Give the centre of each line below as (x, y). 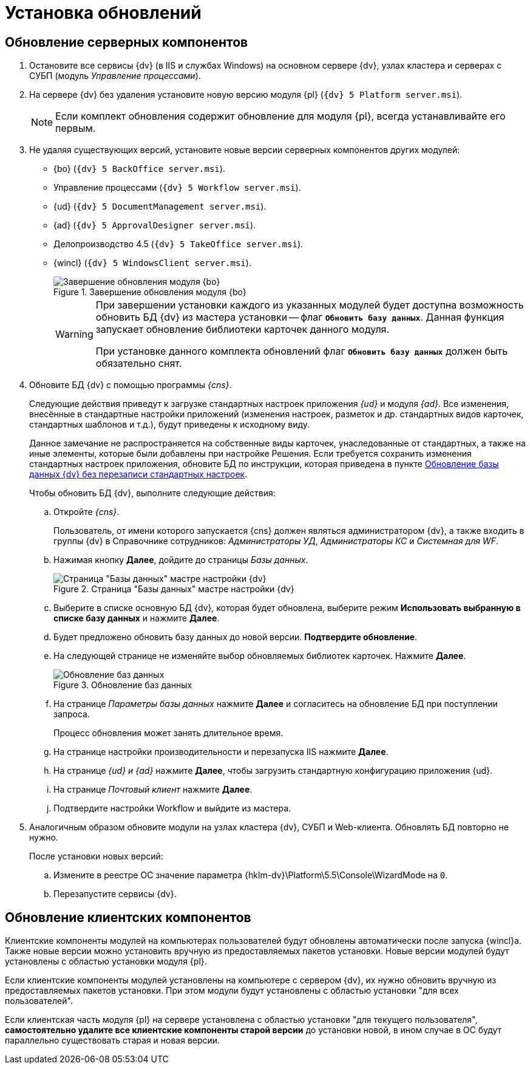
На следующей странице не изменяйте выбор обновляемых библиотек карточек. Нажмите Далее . (260, 656)
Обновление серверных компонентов (127, 42)
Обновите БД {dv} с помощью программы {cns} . (131, 385)
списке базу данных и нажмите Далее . (137, 618)
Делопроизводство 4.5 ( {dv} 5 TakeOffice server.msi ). (178, 244)
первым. (76, 128)
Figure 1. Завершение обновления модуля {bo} (150, 292)
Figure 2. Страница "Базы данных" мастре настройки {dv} (174, 589)
